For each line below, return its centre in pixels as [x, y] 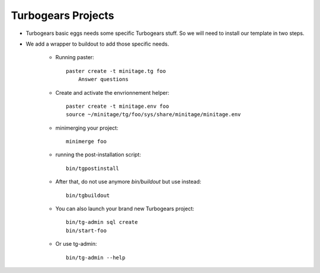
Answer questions [103, 79]
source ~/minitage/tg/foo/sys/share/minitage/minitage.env [153, 115]
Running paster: [75, 57]
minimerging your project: [87, 128]
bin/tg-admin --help [96, 257]
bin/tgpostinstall [93, 168]
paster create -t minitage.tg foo [116, 71]
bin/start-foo [86, 230]
